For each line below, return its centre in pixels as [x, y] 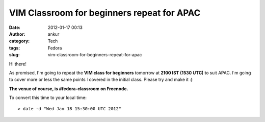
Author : [17, 34]
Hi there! [18, 64]
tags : [14, 48]
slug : [14, 55]
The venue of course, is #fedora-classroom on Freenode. [69, 89]
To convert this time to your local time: [48, 98]
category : [19, 41]
